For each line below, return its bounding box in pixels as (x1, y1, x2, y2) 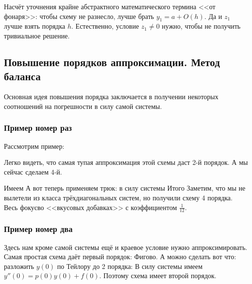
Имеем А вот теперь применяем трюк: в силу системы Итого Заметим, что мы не (4, 183, 246, 193)
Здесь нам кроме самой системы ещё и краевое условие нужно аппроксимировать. (4, 242, 248, 252)
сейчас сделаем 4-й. (4, 166, 62, 177)
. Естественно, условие (71, 21, 139, 31)
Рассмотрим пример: (4, 141, 65, 151)
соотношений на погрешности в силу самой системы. (4, 101, 162, 111)
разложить (4, 261, 34, 271)
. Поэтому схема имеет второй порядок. (99, 270, 217, 281)
